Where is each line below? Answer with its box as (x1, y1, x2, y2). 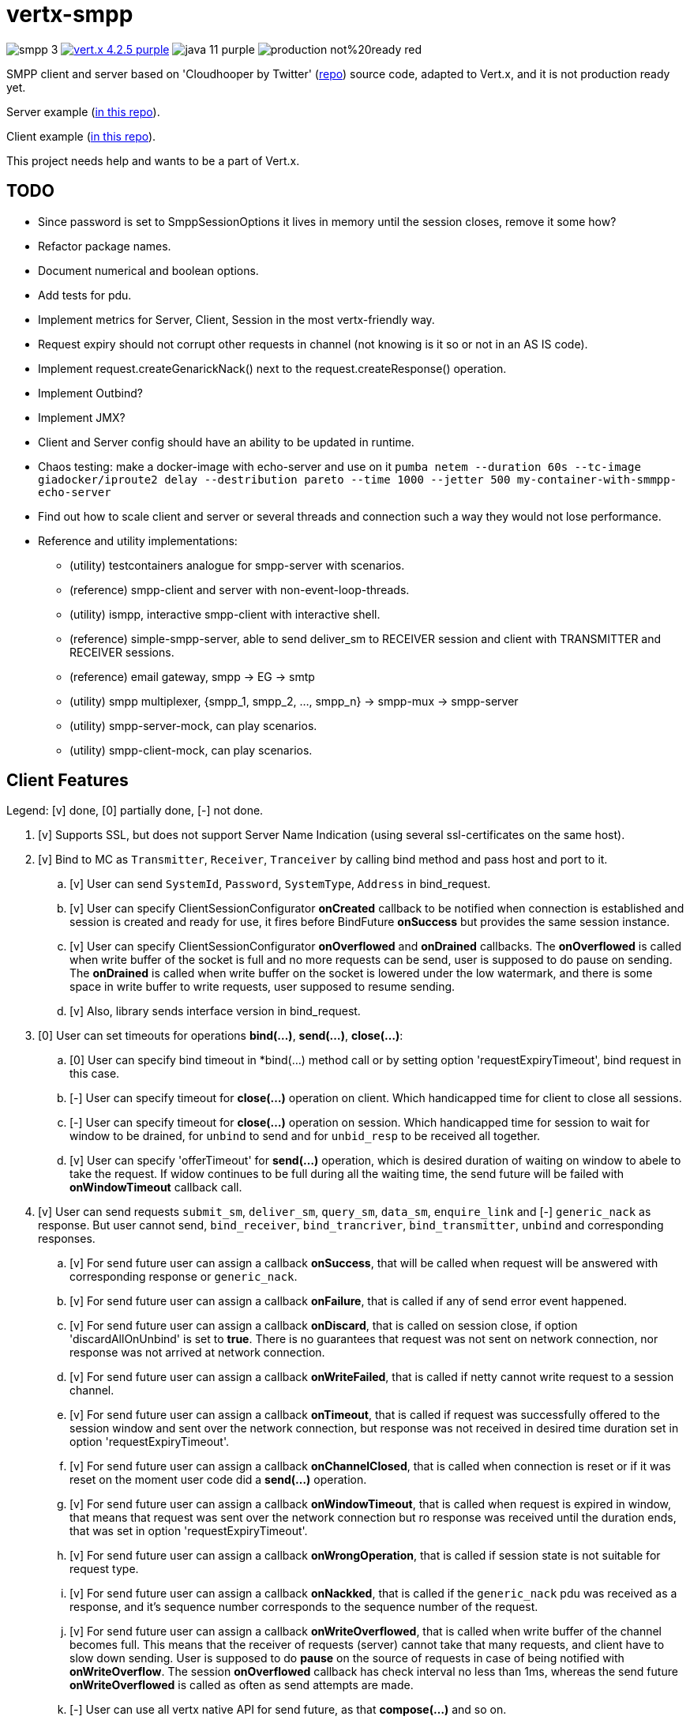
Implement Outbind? (38, 386, 143, 400)
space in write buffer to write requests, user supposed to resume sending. (69, 980, 456, 994)
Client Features (6, 770, 129, 791)
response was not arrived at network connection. (69, 1346, 325, 1360)
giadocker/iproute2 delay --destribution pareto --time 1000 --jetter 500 (38, 472, 511, 486)
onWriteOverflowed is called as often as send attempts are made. (69, 1678, 414, 1692)
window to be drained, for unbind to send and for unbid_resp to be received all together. (69, 1129, 541, 1143)
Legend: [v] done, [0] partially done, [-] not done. (6, 804, 264, 818)
